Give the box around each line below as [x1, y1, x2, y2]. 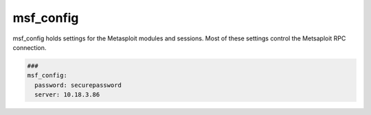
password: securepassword [34, 81, 122, 89]
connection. [12, 43, 47, 51]
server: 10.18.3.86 [34, 91, 100, 99]
